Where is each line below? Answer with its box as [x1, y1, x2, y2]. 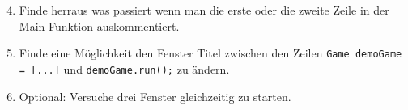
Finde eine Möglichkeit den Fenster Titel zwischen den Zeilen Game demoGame [19, 44, 402, 61]
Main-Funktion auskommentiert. [19, 17, 180, 34]
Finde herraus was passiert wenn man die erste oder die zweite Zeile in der [19, 2, 389, 18]
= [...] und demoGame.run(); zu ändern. [19, 60, 230, 77]
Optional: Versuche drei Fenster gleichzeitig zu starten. [19, 87, 291, 104]
